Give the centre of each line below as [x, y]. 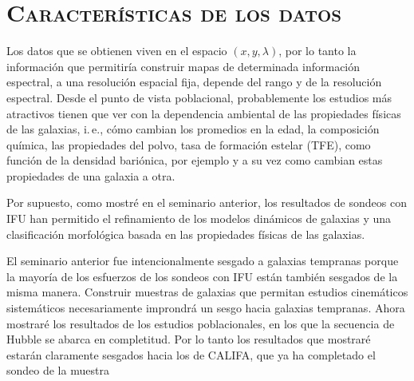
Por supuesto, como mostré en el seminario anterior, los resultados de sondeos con [207, 202]
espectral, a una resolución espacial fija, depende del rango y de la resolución [194, 82]
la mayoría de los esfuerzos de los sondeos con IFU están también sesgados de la [202, 276]
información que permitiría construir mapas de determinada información [183, 66]
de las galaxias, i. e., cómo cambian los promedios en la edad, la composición [193, 129]
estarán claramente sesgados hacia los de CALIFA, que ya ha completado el [191, 354]
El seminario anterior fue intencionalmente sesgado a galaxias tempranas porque [203, 261]
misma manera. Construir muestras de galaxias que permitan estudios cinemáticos [207, 292]
